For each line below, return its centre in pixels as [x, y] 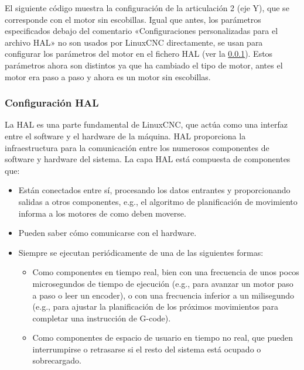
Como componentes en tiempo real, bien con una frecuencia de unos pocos [166, 272]
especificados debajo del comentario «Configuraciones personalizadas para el [141, 31]
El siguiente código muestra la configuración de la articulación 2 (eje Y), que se [147, 8]
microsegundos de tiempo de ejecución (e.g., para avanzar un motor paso [163, 283]
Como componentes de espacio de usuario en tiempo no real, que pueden [163, 338]
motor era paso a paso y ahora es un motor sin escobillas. [108, 76]
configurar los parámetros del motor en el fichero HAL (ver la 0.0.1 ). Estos [139, 54]
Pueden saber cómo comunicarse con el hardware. [107, 233]
